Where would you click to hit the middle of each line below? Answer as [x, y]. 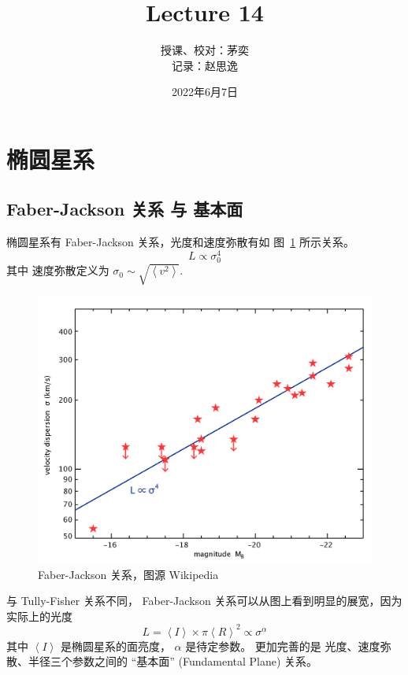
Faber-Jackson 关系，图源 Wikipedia [128, 574]
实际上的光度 [39, 616]
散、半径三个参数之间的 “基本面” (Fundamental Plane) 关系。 [162, 661]
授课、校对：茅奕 [205, 50]
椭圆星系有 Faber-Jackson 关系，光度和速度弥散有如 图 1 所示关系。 [180, 242]
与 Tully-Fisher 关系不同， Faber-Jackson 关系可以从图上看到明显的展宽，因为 [204, 601]
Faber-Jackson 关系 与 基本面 [125, 209]
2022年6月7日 [205, 92]
